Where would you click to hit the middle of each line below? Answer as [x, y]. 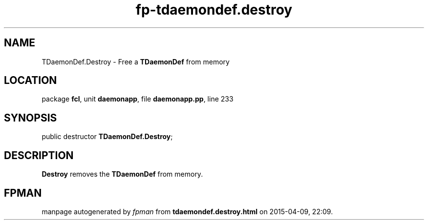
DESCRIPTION [39, 155]
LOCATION [31, 81]
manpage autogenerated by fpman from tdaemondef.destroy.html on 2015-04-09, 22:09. [187, 211]
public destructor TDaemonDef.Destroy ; [107, 137]
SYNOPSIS [31, 118]
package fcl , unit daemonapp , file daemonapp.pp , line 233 [138, 99]
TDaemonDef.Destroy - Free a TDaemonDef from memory [136, 61]
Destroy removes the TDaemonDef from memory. [122, 174]
